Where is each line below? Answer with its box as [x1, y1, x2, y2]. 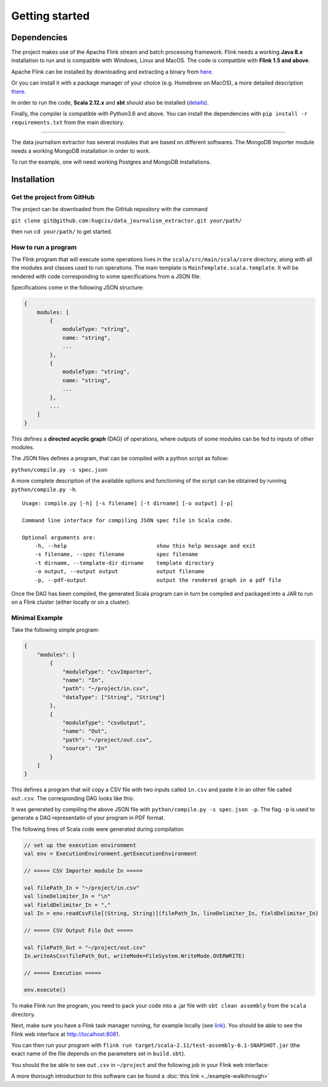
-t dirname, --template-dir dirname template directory [34, 559, 214, 566]
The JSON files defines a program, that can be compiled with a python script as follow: [11, 455, 229, 462]
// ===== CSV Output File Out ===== [24, 927, 134, 934]
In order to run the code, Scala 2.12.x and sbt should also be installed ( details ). [11, 99, 209, 107]
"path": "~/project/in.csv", [62, 685, 149, 692]
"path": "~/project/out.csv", [62, 736, 152, 743]
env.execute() [24, 987, 66, 993]
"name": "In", [62, 676, 104, 683]
